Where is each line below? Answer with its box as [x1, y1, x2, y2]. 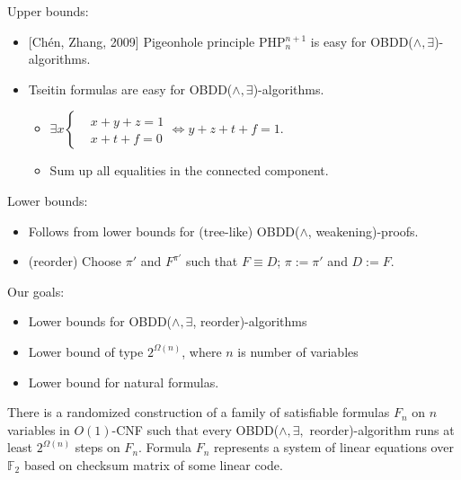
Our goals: [7, 281, 65, 300]
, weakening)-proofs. [307, 221, 419, 240]
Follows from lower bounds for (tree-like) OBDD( [28, 221, 300, 240]
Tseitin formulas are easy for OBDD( [28, 79, 233, 98]
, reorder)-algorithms [192, 312, 307, 331]
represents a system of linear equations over [214, 438, 454, 457]
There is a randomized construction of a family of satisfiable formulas [7, 403, 390, 422]
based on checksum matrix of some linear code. [23, 455, 283, 474]
